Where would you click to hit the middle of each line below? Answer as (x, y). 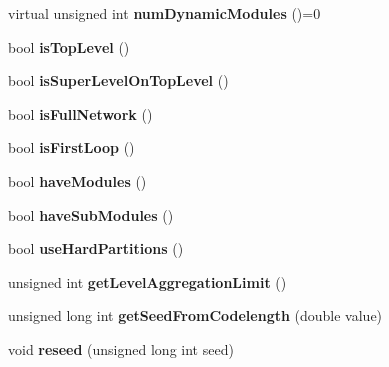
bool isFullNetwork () (80, 113)
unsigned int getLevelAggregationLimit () (147, 281)
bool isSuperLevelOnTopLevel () (118, 80)
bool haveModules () (77, 180)
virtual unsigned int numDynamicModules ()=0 (164, 13)
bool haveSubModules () (91, 214)
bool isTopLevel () (69, 46)
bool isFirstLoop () (71, 147)
